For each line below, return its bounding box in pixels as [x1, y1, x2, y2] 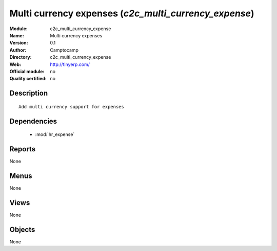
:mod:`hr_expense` [35, 131, 75, 138]
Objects [9, 225, 35, 234]
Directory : [9, 54, 32, 60]
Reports [9, 145, 36, 153]
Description [9, 89, 48, 98]
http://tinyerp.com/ [50, 61, 90, 67]
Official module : [9, 68, 45, 74]
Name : [9, 32, 24, 38]
